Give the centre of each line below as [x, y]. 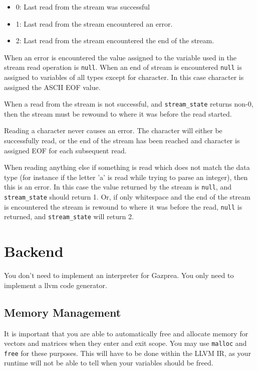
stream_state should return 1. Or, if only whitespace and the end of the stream [127, 197]
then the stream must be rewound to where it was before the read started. [118, 113]
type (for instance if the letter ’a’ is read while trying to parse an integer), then [126, 177]
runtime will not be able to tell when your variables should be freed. [109, 363]
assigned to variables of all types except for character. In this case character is [124, 77]
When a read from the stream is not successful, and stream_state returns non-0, [129, 104]
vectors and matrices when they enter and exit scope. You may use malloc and [125, 343]
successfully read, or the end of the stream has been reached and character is [122, 141]
